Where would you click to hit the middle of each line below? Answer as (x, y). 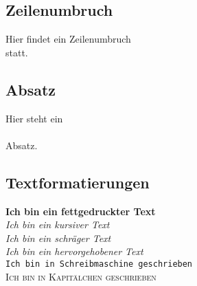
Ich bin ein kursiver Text (58, 224)
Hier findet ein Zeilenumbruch (68, 39)
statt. (17, 52)
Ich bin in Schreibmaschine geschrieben (99, 264)
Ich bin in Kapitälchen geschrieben (81, 276)
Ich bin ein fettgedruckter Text (81, 211)
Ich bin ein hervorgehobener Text (74, 251)
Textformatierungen (78, 182)
